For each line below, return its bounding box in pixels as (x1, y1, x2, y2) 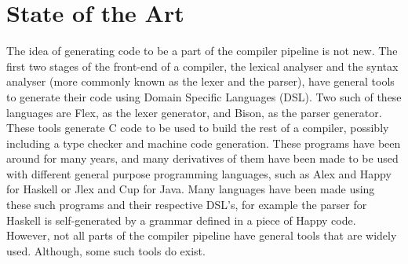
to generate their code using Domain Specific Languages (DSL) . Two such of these (6, 88, 402, 104)
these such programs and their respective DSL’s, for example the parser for (6, 196, 367, 213)
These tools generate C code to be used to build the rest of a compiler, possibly (6, 119, 389, 136)
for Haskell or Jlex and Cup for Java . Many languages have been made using (6, 181, 375, 197)
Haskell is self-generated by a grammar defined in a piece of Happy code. (6, 211, 356, 228)
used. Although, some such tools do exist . (6, 242, 206, 258)
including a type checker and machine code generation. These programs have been (6, 134, 401, 151)
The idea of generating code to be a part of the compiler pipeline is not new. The (6, 42, 398, 59)
